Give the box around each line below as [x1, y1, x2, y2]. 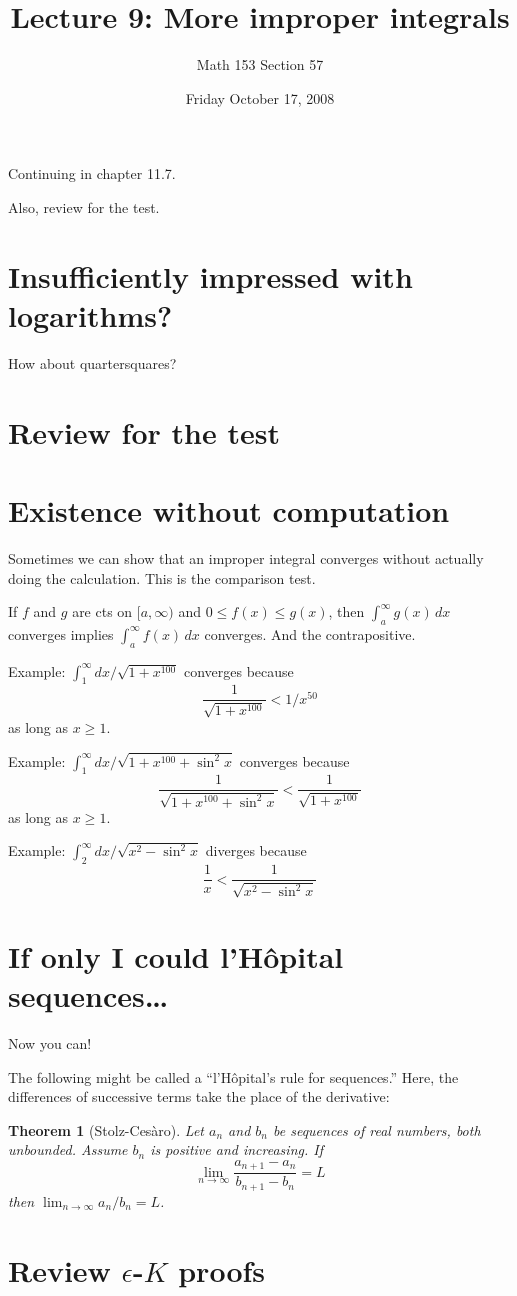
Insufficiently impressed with [8, 255, 413, 296]
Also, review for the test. [8, 196, 160, 217]
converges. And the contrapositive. [204, 623, 416, 644]
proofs [178, 1249, 266, 1290]
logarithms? [8, 294, 173, 335]
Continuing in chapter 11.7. [8, 163, 176, 184]
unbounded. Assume [8, 1139, 128, 1160]
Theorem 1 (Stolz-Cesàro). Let [8, 1119, 205, 1140]
